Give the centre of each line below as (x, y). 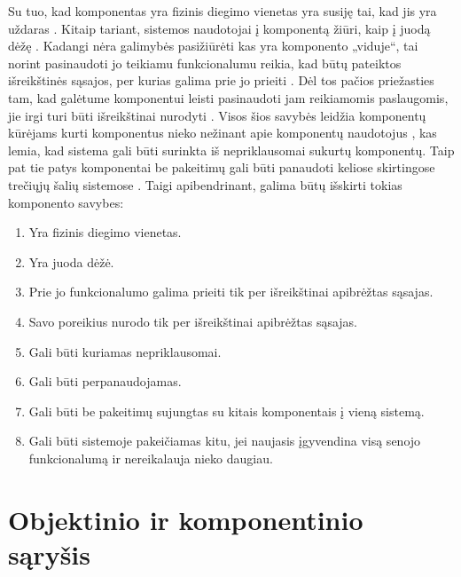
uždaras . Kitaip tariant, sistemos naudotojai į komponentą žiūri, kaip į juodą (219, 28)
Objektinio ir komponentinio (186, 519)
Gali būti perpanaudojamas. (105, 381)
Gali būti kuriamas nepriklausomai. (125, 351)
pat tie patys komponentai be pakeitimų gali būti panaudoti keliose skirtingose (222, 167)
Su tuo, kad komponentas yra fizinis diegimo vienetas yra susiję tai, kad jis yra (223, 11)
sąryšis (49, 553)
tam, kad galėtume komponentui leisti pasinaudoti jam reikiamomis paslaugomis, (228, 97)
